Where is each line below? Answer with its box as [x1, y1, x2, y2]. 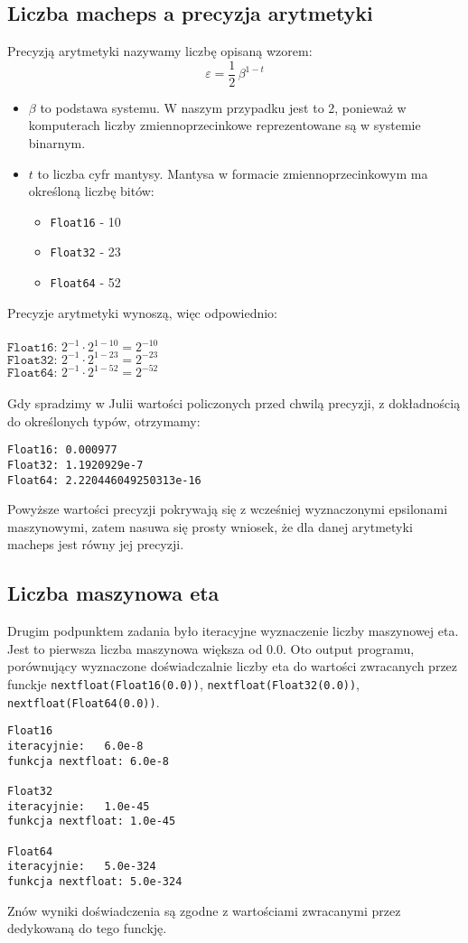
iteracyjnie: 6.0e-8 [7, 739, 144, 752]
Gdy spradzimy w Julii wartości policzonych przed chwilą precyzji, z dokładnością [7, 394, 461, 413]
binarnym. [28, 134, 86, 153]
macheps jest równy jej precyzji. [7, 535, 184, 554]
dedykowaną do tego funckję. [7, 919, 167, 938]
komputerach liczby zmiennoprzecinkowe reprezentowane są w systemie [28, 116, 421, 135]
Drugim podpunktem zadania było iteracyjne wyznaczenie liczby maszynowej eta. [7, 621, 459, 640]
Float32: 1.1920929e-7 [7, 458, 144, 471]
